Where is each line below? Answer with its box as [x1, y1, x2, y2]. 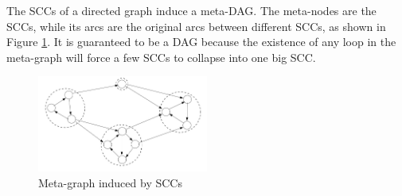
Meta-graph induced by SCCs [38, 174, 182, 190]
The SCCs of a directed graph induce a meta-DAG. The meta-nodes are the [6, 2, 377, 18]
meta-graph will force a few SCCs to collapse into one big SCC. [6, 48, 316, 65]
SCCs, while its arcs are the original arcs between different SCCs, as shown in [6, 17, 386, 34]
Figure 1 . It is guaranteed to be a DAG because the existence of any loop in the [6, 33, 396, 50]
